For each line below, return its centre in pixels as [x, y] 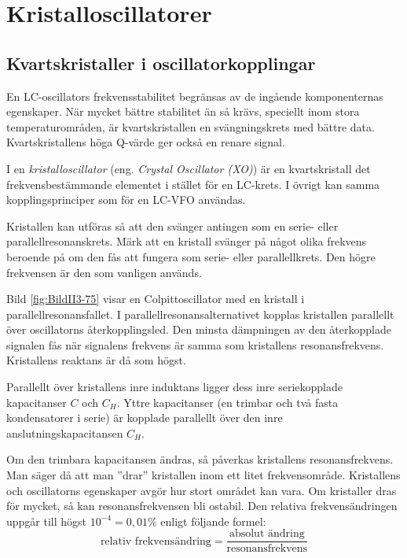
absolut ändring [267, 534]
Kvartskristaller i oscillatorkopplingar [161, 63]
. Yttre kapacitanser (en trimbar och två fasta [227, 402]
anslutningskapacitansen [65, 432]
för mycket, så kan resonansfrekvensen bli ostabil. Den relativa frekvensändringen [202, 506]
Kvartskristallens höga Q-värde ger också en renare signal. [146, 142]
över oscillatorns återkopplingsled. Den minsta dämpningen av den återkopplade [199, 329]
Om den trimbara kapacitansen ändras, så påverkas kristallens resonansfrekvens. [200, 459]
